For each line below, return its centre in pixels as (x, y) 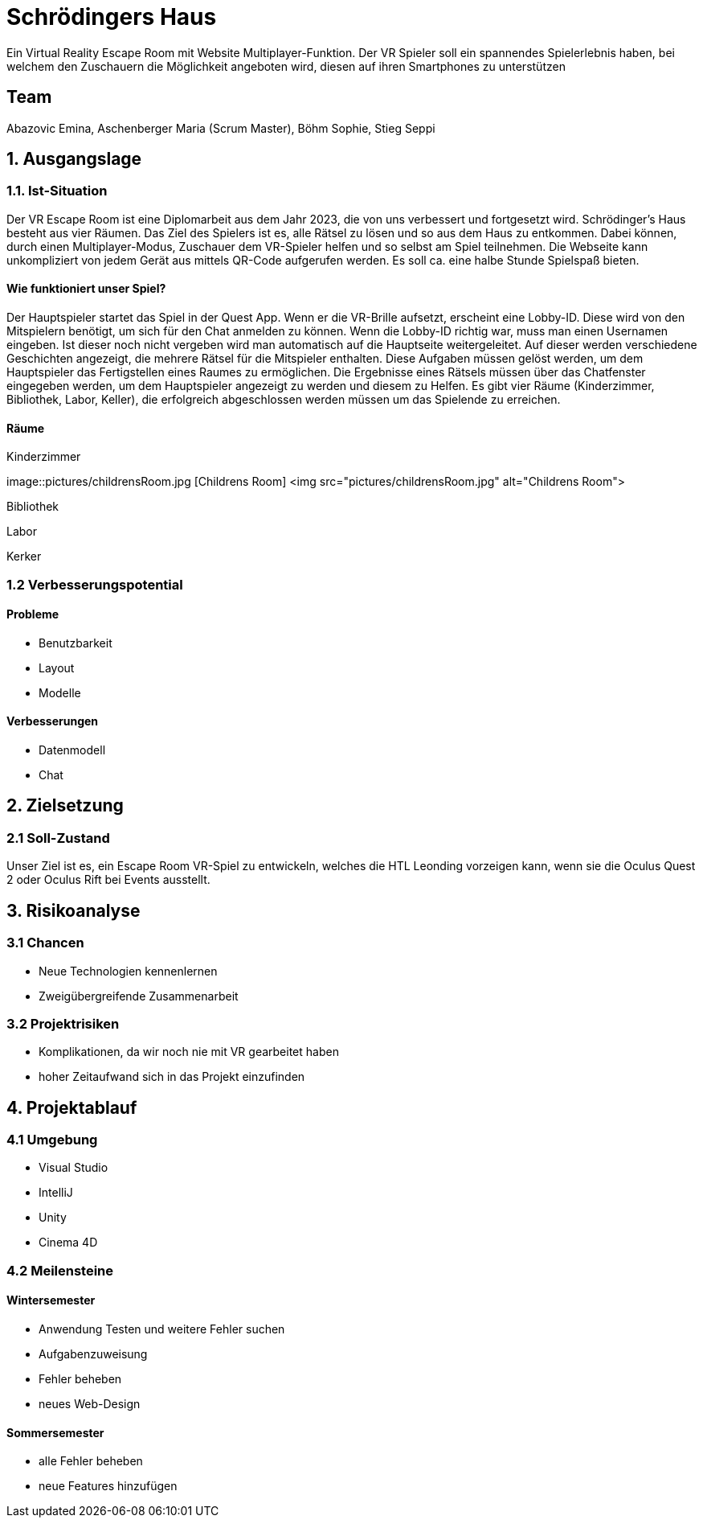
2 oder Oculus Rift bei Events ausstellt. (108, 880)
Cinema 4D (68, 1243)
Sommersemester (55, 1432)
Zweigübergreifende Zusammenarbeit (139, 996)
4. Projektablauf (72, 1107)
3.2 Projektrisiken (63, 1023)
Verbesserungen (53, 721)
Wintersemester (51, 1300)
